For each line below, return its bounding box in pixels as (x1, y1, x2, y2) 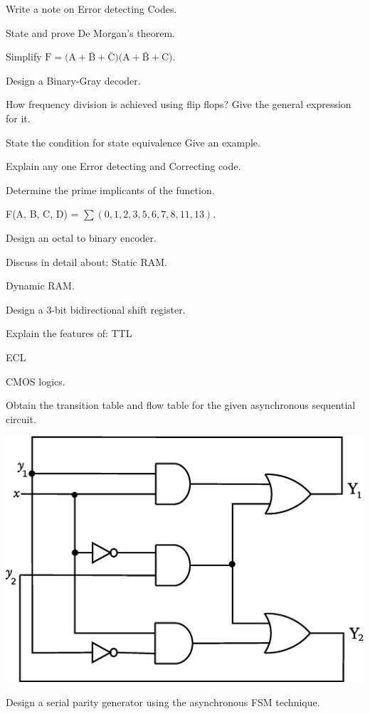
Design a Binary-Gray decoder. (6, 73, 141, 87)
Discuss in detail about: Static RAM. (6, 254, 167, 269)
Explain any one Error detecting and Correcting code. (6, 159, 241, 174)
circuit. (6, 411, 36, 426)
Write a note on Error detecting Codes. (6, 1, 177, 16)
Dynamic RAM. (6, 278, 75, 293)
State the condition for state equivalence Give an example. (6, 134, 260, 149)
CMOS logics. (6, 373, 65, 388)
